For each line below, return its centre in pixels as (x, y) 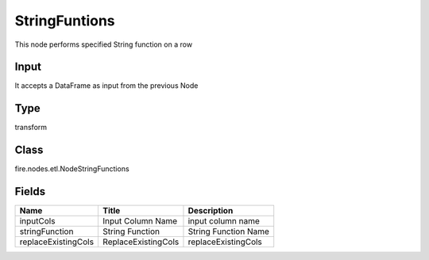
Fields (30, 191)
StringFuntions (65, 21)
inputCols (37, 221)
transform (31, 128)
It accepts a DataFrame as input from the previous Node (106, 86)
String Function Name (229, 231)
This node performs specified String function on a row (104, 44)
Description (211, 211)
